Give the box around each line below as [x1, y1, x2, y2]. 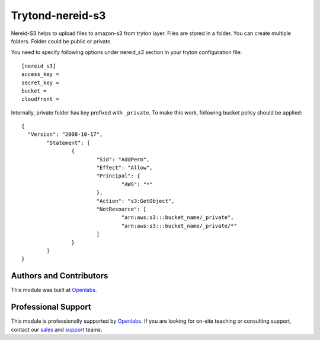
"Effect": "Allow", [96, 164, 153, 171]
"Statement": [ [46, 139, 91, 146]
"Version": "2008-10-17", [27, 131, 103, 138]
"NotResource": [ [96, 205, 147, 212]
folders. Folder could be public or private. [11, 37, 113, 45]
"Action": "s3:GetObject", [96, 198, 175, 204]
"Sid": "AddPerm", [96, 156, 150, 163]
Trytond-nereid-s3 [11, 9, 106, 22]
